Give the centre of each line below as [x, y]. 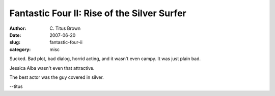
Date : [15, 35]
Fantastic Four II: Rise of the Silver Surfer [98, 13]
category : [20, 49]
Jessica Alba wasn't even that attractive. [52, 68]
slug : [15, 42]
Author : [18, 28]
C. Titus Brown [65, 28]
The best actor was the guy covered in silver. [57, 77]
